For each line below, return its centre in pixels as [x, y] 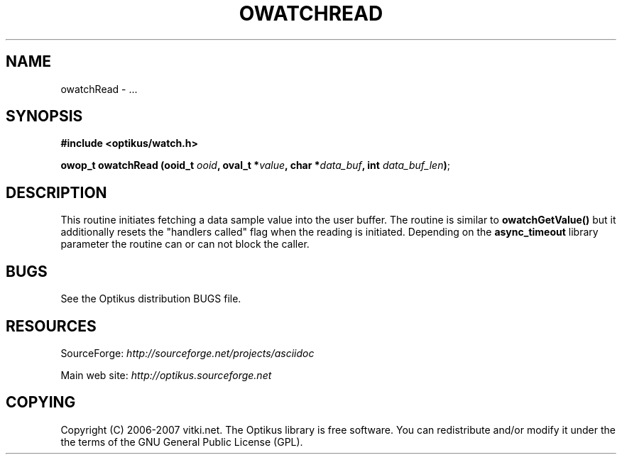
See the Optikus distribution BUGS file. [151, 299]
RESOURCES [51, 326]
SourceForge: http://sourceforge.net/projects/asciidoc [187, 353]
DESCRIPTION [56, 192]
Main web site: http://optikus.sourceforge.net [166, 375]
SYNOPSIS [44, 116]
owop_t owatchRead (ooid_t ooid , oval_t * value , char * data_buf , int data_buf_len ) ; [255, 165]
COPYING [41, 402]
